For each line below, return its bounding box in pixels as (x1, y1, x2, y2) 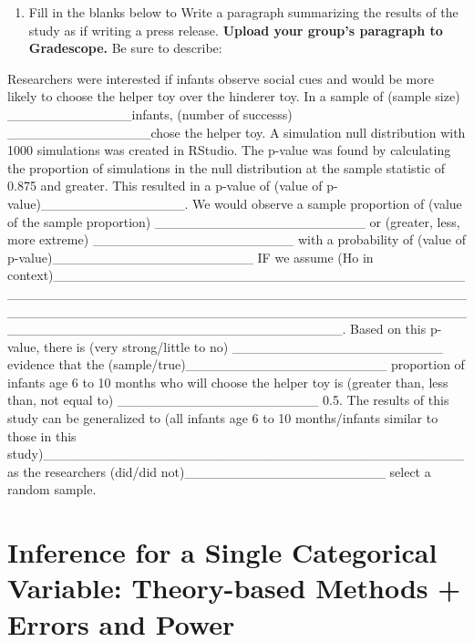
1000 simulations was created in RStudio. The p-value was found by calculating (7, 140, 451, 160)
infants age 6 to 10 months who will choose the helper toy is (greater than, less (7, 372, 448, 391)
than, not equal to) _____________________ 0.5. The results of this (7, 390, 449, 409)
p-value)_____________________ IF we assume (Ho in (7, 247, 374, 266)
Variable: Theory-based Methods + (7, 569, 461, 606)
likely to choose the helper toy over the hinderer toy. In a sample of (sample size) (7, 87, 460, 106)
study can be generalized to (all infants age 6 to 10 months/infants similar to (7, 409, 438, 428)
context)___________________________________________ (7, 265, 466, 285)
